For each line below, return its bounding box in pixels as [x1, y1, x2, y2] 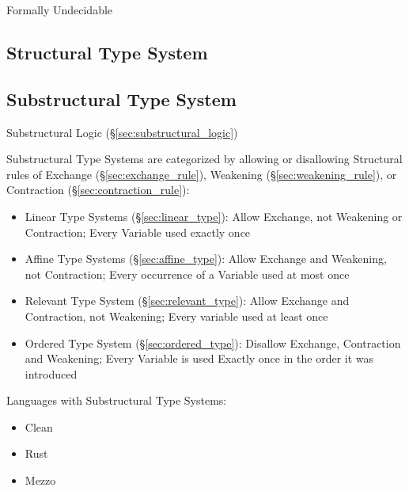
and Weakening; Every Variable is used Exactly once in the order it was [25, 350, 374, 367]
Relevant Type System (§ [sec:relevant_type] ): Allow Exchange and [25, 292, 350, 309]
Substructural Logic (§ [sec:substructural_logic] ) [6, 124, 238, 140]
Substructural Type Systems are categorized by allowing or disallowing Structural [6, 150, 403, 167]
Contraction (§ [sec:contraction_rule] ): [6, 181, 190, 198]
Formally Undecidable [6, 2, 113, 17]
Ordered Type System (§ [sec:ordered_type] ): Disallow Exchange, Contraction [25, 334, 401, 351]
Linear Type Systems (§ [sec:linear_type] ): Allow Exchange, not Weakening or [25, 207, 403, 224]
